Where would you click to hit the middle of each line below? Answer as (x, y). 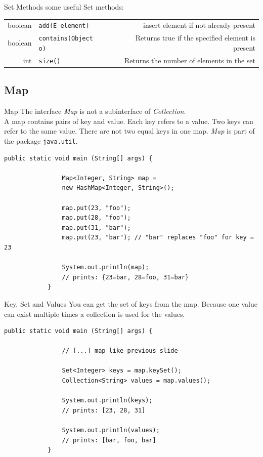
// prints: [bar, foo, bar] (109, 440)
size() (50, 61)
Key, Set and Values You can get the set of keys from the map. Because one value (131, 303)
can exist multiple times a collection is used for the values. (95, 314)
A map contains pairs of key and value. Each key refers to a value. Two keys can (129, 121)
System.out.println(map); (105, 267)
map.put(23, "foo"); (96, 208)
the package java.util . (41, 140)
